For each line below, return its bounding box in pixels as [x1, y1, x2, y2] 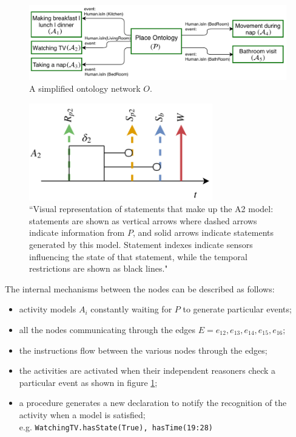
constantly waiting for [90, 303, 172, 315]
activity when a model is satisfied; [19, 408, 146, 421]
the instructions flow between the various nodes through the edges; [19, 343, 267, 356]
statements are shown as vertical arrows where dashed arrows [29, 214, 257, 227]
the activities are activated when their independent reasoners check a [19, 364, 276, 377]
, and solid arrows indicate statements [132, 226, 274, 239]
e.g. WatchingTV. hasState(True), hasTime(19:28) [19, 420, 213, 433]
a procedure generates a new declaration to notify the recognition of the [19, 396, 287, 409]
